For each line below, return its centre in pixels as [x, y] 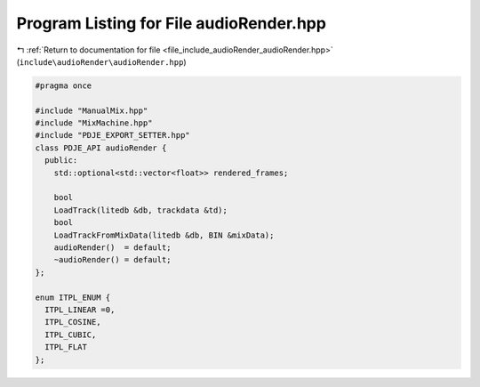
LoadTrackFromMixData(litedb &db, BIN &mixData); [164, 235]
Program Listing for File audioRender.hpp [171, 23]
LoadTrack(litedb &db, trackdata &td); [141, 210]
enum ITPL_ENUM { [73, 297]
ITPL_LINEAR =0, [80, 310]
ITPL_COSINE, [73, 322]
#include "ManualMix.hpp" [92, 110]
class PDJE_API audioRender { [101, 148]
